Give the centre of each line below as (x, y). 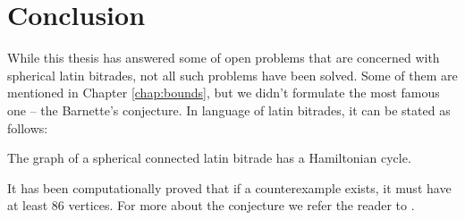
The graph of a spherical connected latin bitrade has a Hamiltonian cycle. (209, 158)
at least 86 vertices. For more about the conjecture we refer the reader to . (211, 205)
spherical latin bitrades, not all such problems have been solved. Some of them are (232, 75)
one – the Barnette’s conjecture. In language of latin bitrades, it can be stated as (229, 110)
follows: (28, 127)
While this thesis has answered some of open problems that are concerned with (224, 58)
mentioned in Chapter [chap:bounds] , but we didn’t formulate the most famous (224, 93)
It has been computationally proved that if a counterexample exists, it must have (229, 187)
